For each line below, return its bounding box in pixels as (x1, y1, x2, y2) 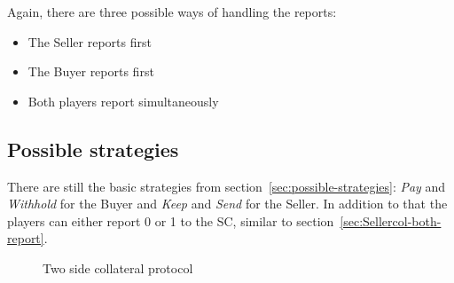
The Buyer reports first (27, 62, 154, 81)
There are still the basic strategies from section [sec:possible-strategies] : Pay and (7, 177, 446, 195)
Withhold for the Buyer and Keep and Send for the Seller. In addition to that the (7, 194, 448, 213)
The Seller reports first (27, 32, 152, 51)
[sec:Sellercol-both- (340, 211, 442, 230)
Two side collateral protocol (43, 258, 193, 277)
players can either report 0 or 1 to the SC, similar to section (7, 211, 334, 230)
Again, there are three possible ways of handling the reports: (7, 3, 337, 20)
